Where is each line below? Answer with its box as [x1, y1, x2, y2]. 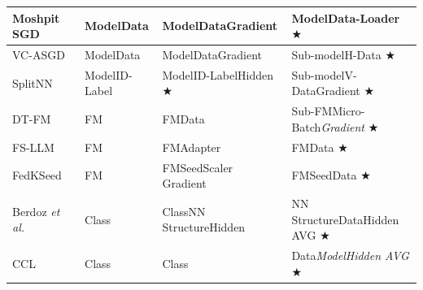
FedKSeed [12, 167, 62, 184]
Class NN [162, 202, 206, 219]
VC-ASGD [12, 45, 65, 63]
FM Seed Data [291, 167, 357, 184]
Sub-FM [291, 102, 333, 119]
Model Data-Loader [291, 9, 400, 26]
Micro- [332, 102, 365, 119]
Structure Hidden [162, 219, 246, 236]
